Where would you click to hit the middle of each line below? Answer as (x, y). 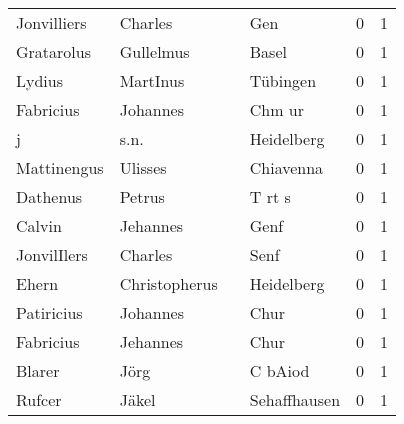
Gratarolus (53, 51)
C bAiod (279, 370)
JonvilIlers (52, 254)
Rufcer (39, 399)
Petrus (142, 196)
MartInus (152, 80)
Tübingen (283, 80)
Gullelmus (154, 51)
